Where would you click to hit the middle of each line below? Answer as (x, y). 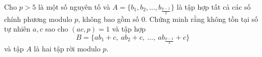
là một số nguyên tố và (74, 7)
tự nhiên (17, 29)
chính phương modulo (38, 19)
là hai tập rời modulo (67, 49)
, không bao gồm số (109, 19)
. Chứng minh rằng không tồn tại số (201, 19)
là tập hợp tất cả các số (214, 7)
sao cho (57, 29)
